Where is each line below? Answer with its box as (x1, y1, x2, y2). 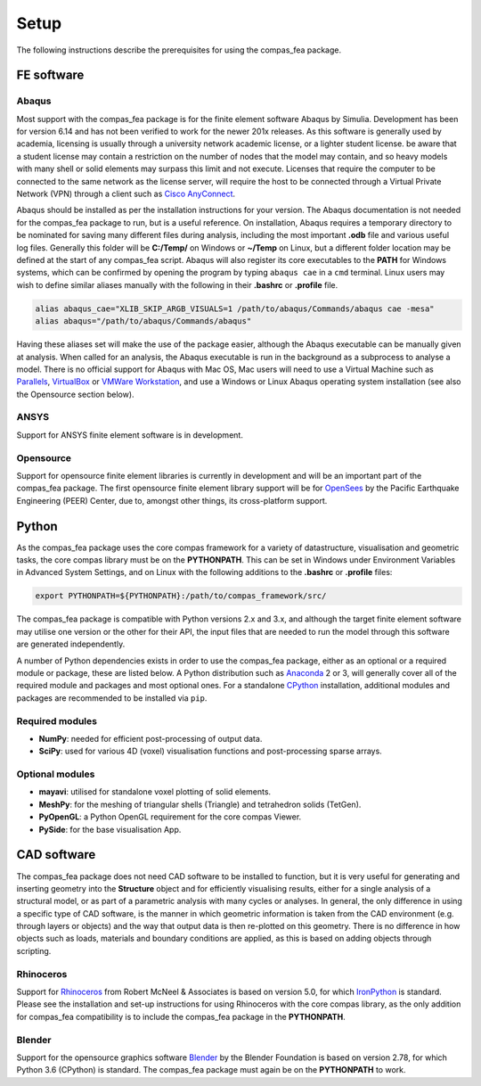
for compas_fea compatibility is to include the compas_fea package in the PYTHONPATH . (16, 1011, 346, 1022)
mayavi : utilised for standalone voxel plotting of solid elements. (38, 786, 272, 797)
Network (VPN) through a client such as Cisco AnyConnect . (16, 188, 236, 200)
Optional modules (16, 768, 95, 780)
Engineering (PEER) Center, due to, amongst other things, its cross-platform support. (16, 495, 328, 506)
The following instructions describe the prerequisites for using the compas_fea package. (16, 45, 342, 55)
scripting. (16, 945, 52, 956)
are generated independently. (16, 638, 126, 650)
